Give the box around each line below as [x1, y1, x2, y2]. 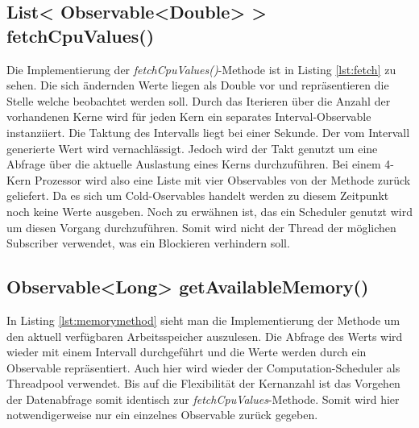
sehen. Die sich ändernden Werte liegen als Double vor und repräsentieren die [6, 77, 389, 93]
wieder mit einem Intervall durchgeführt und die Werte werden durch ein [6, 343, 367, 360]
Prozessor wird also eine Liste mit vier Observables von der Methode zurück [35, 171, 411, 188]
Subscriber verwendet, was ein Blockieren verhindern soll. [6, 235, 290, 251]
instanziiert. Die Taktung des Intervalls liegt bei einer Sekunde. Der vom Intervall [6, 123, 410, 140]
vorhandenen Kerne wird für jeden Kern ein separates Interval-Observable [6, 108, 371, 125]
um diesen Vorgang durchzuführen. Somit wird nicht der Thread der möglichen [6, 218, 396, 235]
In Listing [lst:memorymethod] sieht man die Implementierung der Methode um [6, 311, 400, 328]
